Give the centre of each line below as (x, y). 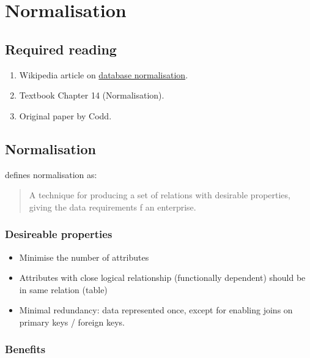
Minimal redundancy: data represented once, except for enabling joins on (156, 310)
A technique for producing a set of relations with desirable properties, (160, 195)
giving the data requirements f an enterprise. (113, 207)
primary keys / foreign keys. (72, 322)
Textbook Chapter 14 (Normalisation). (92, 95)
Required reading (61, 49)
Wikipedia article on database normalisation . (104, 74)
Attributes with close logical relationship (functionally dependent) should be (162, 278)
